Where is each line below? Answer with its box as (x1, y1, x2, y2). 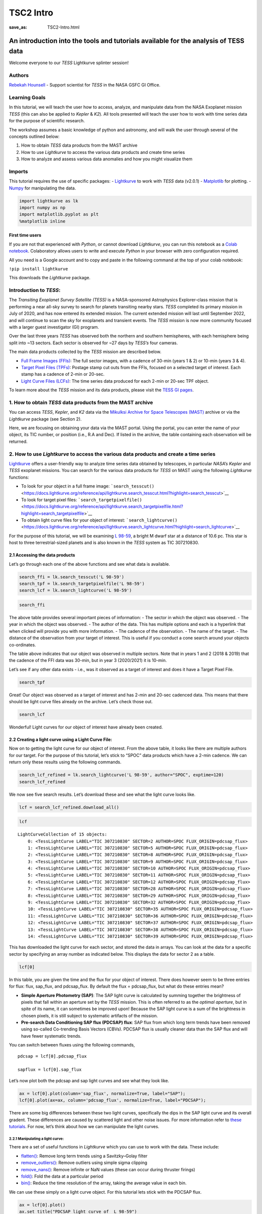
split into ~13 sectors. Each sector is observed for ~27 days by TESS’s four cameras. (9, 340, 178, 346)
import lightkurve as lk (19, 198, 79, 203)
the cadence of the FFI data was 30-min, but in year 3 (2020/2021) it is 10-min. (9, 658, 167, 663)
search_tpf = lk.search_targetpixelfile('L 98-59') (19, 581, 145, 587)
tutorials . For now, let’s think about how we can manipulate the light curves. (9, 1123, 160, 1129)
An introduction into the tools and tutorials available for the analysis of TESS (9, 37, 245, 45)
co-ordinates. (9, 641, 36, 648)
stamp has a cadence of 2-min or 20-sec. (21, 371, 105, 377)
